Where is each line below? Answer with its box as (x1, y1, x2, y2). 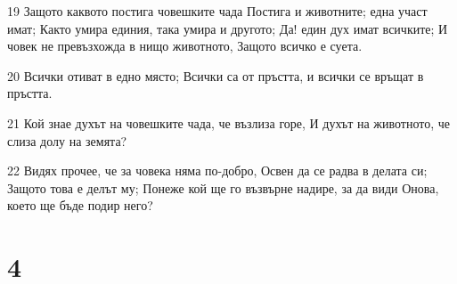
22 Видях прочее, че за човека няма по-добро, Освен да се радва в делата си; (7, 161, 428, 180)
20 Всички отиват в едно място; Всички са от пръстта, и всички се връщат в (7, 66, 424, 85)
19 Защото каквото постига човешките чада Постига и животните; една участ (7, 2, 428, 20)
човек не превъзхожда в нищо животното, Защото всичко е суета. (7, 37, 363, 55)
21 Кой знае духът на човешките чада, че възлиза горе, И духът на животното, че (7, 113, 450, 132)
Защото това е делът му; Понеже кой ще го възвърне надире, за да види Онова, (7, 178, 439, 197)
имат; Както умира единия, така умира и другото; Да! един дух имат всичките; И (7, 19, 448, 37)
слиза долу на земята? (7, 131, 127, 150)
